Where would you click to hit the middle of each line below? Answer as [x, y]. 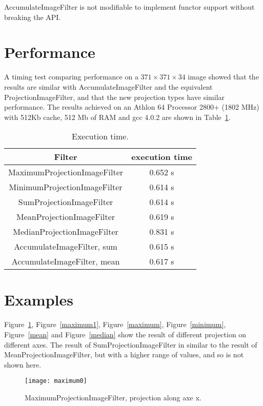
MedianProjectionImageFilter [66, 232]
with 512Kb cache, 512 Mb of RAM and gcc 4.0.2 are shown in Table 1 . [117, 117]
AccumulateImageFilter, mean [66, 261]
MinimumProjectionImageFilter [66, 187]
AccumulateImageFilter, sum [66, 247]
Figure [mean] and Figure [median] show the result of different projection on [125, 334]
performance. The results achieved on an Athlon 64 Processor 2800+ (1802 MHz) [132, 107]
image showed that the [223, 77]
